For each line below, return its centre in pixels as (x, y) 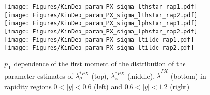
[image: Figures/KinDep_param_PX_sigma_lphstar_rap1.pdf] (101, 23)
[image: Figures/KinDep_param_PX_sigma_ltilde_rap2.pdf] (99, 48)
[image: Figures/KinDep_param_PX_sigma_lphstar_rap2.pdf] (101, 31)
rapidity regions (28, 86)
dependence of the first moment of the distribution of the (100, 63)
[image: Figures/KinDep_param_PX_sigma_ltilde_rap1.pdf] (99, 40)
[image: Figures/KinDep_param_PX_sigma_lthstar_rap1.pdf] (101, 7)
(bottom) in (188, 76)
